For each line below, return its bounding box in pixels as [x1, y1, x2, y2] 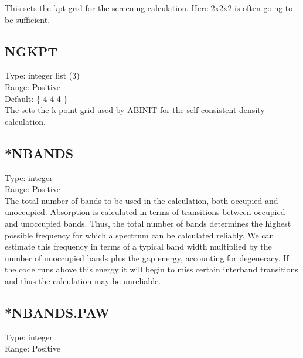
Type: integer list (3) [5, 69, 80, 81]
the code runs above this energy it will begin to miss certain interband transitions [5, 263, 298, 275]
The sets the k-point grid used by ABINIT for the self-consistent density [5, 104, 265, 116]
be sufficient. [5, 13, 50, 25]
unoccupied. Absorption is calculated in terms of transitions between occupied [5, 206, 285, 218]
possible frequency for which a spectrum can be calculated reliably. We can [5, 229, 274, 241]
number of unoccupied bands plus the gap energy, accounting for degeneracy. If [5, 251, 289, 264]
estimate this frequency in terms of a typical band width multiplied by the [5, 240, 272, 253]
